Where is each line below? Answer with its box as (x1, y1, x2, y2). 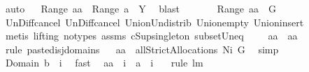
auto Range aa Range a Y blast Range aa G (5, 1, 276, 15)
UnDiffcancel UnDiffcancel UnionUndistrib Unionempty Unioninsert (5, 15, 304, 29)
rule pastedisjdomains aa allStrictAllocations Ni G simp (5, 42, 279, 56)
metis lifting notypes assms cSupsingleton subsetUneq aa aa (5, 28, 298, 43)
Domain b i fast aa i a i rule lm (5, 55, 203, 70)
